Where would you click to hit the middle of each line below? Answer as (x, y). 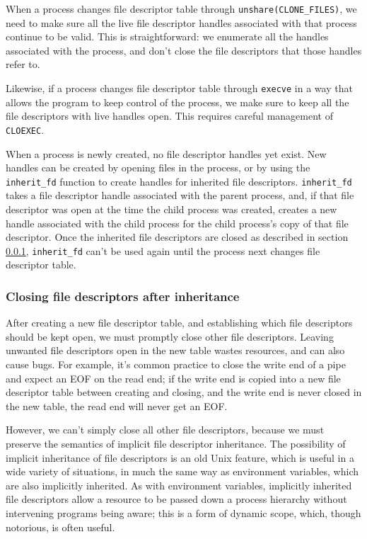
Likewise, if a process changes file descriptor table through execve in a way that (179, 88)
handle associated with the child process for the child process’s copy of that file (177, 223)
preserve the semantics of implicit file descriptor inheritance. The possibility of (176, 443)
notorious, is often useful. (60, 527)
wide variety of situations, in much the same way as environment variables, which (182, 471)
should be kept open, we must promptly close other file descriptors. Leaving (170, 336)
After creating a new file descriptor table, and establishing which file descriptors (179, 323)
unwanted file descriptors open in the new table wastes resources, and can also (175, 350)
